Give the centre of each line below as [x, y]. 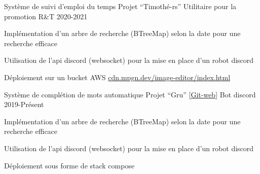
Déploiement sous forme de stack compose [69, 165]
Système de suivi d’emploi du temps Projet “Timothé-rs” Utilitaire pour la [120, 6]
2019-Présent [24, 104]
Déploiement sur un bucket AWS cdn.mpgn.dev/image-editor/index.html [117, 77]
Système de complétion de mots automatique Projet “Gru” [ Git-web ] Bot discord [130, 94]
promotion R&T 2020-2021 [46, 16]
